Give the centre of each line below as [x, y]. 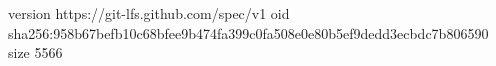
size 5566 [35, 52]
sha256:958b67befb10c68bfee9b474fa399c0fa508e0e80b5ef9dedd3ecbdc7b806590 [248, 32]
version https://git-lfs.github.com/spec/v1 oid [149, 13]
